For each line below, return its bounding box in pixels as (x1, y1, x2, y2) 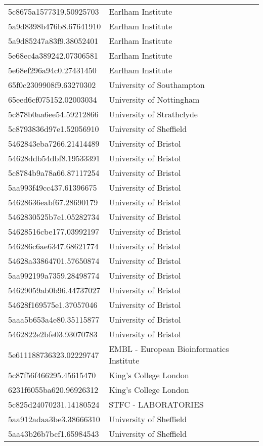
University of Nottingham (109, 94, 200, 105)
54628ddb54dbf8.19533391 (8, 152, 100, 164)
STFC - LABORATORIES (109, 398, 204, 410)
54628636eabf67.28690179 (8, 196, 98, 208)
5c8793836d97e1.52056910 (8, 123, 99, 135)
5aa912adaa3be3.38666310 (8, 413, 100, 425)
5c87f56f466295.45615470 (8, 369, 96, 381)
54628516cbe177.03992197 (8, 226, 100, 237)
